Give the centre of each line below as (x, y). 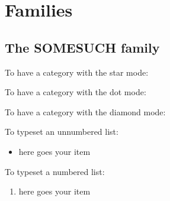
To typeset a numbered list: (55, 171)
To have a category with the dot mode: (76, 92)
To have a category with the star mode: (77, 72)
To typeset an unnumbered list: (62, 132)
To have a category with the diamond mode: (85, 111)
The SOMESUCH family (82, 47)
